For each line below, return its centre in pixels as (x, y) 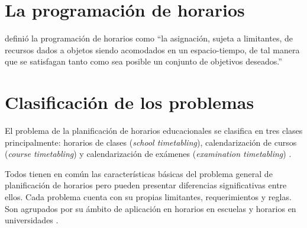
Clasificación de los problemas (130, 102)
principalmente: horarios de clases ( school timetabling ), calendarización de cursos (151, 142)
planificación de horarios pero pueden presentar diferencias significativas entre (146, 185)
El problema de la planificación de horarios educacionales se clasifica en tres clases (154, 131)
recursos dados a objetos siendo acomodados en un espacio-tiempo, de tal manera (152, 49)
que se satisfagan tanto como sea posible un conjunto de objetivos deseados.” (143, 61)
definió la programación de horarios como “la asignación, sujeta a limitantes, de (149, 38)
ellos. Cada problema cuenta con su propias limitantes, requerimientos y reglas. (148, 197)
